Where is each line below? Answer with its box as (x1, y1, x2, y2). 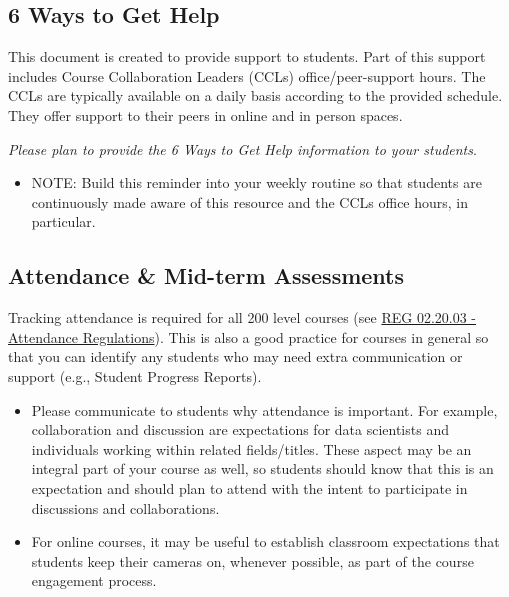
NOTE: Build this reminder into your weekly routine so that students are (31, 172, 482, 193)
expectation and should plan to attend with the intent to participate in (31, 477, 468, 498)
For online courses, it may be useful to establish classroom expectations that (31, 531, 500, 552)
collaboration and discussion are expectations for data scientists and (31, 419, 449, 440)
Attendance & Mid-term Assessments (8, 260, 405, 291)
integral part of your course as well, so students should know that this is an (31, 458, 494, 479)
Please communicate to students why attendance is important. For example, (31, 399, 498, 420)
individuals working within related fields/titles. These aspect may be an (31, 438, 472, 459)
